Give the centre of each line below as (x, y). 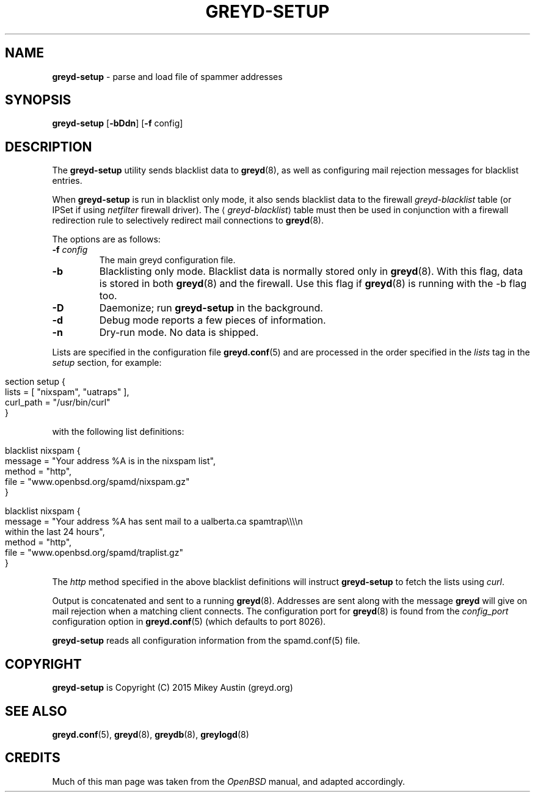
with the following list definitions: (118, 432)
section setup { (35, 382)
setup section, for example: (107, 363)
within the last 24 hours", (55, 532)
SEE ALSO (36, 711)
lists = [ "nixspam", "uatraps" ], (67, 392)
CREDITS (33, 758)
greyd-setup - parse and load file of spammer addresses (167, 76)
